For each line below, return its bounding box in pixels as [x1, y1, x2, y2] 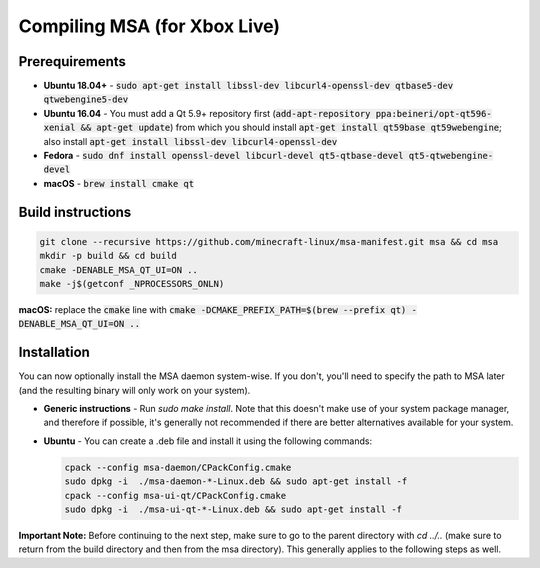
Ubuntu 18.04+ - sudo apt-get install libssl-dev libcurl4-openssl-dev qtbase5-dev [43, 80, 454, 92]
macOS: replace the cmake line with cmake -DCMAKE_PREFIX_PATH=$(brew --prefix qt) [18, 303, 407, 315]
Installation [18, 344, 90, 361]
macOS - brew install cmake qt [43, 177, 195, 189]
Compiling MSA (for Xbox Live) [18, 15, 280, 37]
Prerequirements [18, 53, 127, 70]
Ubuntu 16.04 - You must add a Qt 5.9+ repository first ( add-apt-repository [43, 107, 371, 119]
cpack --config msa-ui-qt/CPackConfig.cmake [64, 490, 287, 501]
